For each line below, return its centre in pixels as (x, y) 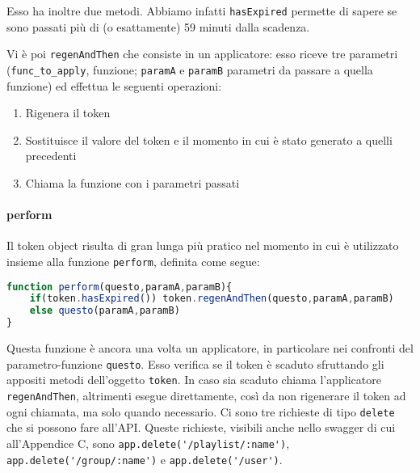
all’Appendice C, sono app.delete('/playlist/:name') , (148, 443)
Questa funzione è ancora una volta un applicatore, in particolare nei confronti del (210, 348)
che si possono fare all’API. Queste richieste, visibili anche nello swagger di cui (201, 427)
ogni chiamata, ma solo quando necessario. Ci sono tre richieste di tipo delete (201, 411)
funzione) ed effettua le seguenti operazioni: (114, 85)
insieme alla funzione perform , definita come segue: (133, 261)
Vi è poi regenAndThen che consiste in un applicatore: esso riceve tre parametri (202, 54)
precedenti (51, 156)
